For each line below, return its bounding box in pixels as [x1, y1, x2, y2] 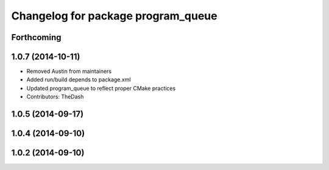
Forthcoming [11, 32, 62, 42]
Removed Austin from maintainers [26, 67, 112, 75]
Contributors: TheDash [26, 93, 84, 100]
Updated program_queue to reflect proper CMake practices [26, 84, 176, 92]
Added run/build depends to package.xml [26, 76, 131, 83]
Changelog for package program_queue [11, 9, 218, 22]
